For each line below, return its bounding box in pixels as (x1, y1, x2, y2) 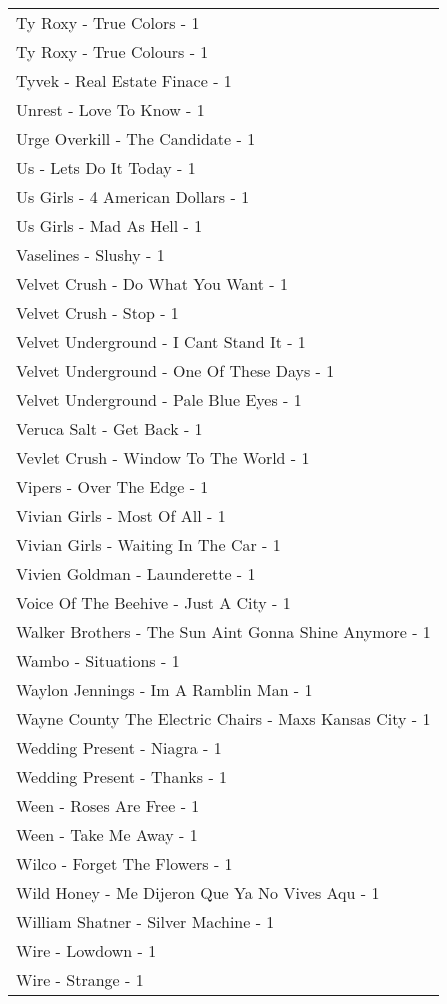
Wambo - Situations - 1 (16, 649, 180, 672)
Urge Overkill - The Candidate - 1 (16, 127, 256, 150)
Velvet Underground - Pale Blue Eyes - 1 (16, 388, 302, 411)
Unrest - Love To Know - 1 (16, 98, 205, 121)
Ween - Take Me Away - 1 (16, 823, 198, 846)
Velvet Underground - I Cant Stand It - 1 (16, 330, 306, 353)
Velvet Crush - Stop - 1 (16, 301, 179, 324)
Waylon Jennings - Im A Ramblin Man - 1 (16, 678, 313, 701)
